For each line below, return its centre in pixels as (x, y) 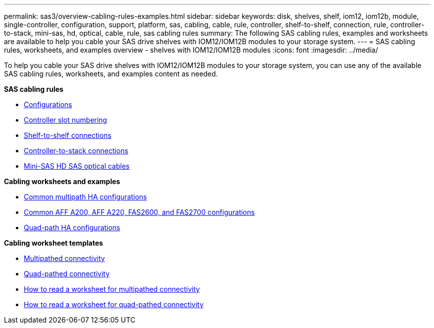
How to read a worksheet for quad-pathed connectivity (114, 304)
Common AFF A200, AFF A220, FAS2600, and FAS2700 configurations (139, 212)
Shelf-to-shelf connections (68, 135)
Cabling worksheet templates (54, 243)
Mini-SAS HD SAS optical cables (77, 166)
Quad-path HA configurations (72, 228)
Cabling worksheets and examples (62, 181)
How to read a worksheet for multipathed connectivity (112, 289)
